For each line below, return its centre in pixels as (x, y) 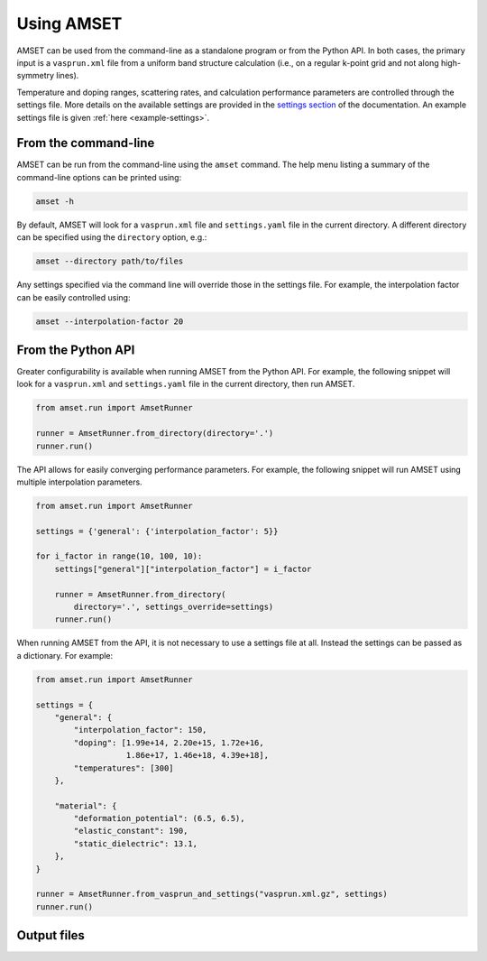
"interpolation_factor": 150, (140, 730)
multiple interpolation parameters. (80, 482)
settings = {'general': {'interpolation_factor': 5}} (157, 531)
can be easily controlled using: (74, 297)
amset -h (55, 201)
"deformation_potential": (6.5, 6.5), (159, 818)
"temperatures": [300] (124, 768)
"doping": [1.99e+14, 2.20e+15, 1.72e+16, (169, 743)
